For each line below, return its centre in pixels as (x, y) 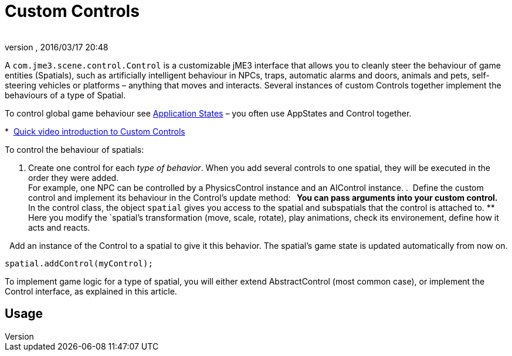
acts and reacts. (59, 227)
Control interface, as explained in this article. (91, 291)
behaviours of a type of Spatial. (65, 95)
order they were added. (74, 177)
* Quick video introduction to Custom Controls (95, 131)
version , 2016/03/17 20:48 (57, 47)
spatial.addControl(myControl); (79, 263)
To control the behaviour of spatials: (74, 149)
